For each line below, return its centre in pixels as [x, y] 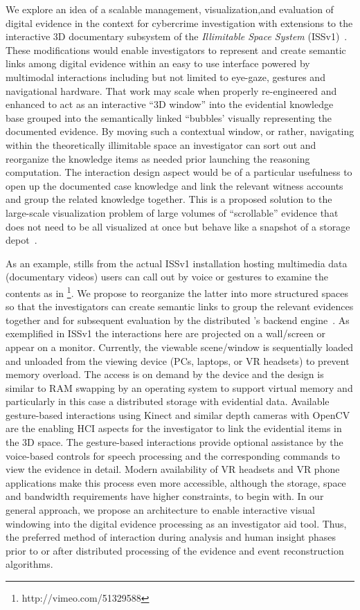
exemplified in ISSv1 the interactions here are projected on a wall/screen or [165, 333]
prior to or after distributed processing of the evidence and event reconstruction [175, 550]
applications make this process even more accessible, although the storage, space [176, 482]
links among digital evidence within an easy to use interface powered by [158, 63]
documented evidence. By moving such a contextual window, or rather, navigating [180, 131]
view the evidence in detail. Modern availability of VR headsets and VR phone [173, 469]
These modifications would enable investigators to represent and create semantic [176, 50]
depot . [21, 240]
